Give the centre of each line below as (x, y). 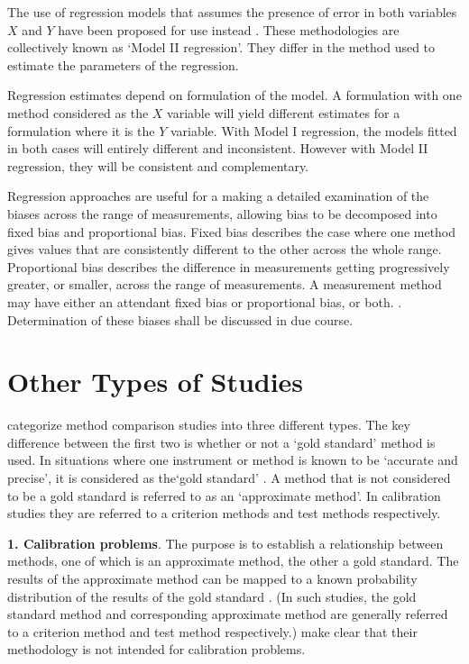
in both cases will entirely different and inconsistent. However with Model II (218, 148)
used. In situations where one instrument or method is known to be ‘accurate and (233, 460)
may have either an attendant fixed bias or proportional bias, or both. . (205, 301)
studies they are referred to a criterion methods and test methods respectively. (224, 513)
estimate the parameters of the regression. (123, 64)
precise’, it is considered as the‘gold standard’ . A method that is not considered (229, 478)
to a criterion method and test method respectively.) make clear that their (212, 631)
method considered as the (78, 112)
